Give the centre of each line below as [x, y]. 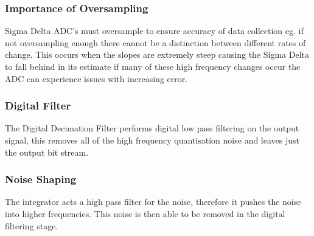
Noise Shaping [41, 179]
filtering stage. [32, 225]
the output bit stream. [47, 152]
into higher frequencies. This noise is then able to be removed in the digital [145, 213]
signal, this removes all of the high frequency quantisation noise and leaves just [152, 140]
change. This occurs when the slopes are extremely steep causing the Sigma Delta [157, 54]
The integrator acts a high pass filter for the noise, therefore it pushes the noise [153, 202]
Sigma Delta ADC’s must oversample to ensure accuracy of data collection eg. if [154, 31]
